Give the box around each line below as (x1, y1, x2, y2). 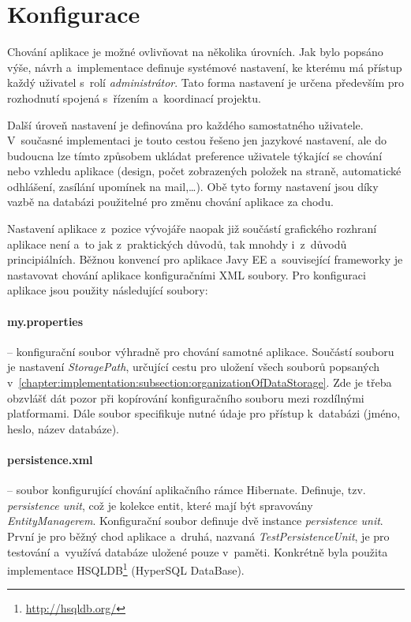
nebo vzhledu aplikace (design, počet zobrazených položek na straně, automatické (7, 163, 402, 179)
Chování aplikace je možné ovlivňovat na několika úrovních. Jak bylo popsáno (7, 43, 383, 60)
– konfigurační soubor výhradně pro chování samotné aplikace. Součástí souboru (7, 343, 394, 359)
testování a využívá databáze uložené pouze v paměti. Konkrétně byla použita (7, 543, 388, 560)
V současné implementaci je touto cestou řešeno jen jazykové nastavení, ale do (7, 132, 387, 148)
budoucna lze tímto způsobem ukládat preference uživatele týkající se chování (7, 147, 383, 163)
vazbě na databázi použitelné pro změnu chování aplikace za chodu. (7, 193, 334, 210)
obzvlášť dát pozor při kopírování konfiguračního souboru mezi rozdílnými (7, 389, 364, 406)
